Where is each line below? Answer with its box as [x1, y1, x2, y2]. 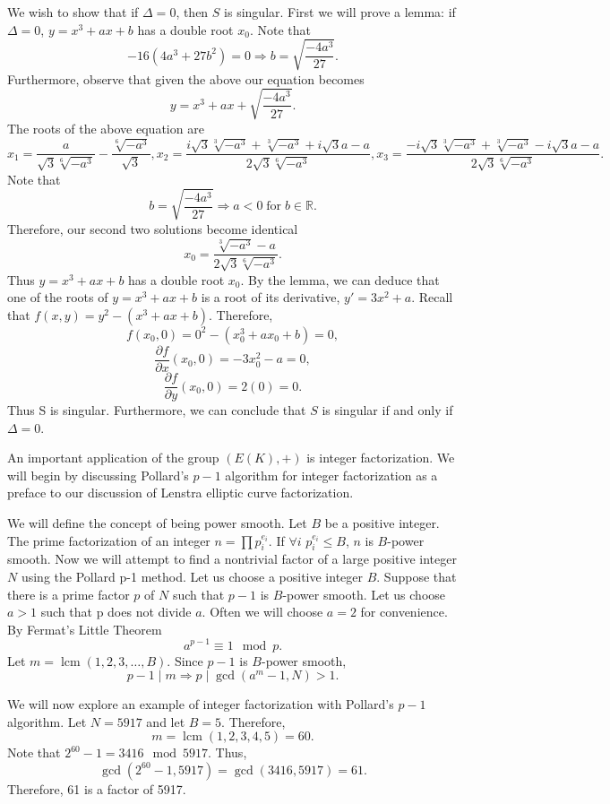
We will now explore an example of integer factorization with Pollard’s [7, 695, 394, 713]
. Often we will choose [202, 602, 323, 621]
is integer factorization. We [306, 448, 455, 467]
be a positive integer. [324, 514, 440, 532]
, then [176, 3, 209, 21]
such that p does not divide [40, 602, 192, 621]
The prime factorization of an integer [7, 531, 210, 549]
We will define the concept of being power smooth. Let [7, 514, 307, 532]
